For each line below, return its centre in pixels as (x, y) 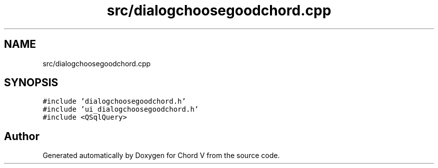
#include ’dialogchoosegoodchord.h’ (114, 101)
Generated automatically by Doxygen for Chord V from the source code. (161, 156)
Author (22, 136)
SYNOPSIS (31, 83)
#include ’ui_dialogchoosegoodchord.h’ (121, 109)
